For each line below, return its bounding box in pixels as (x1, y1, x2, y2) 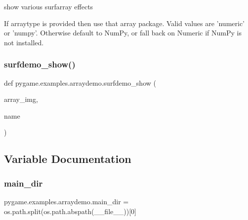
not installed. (4, 37, 44, 47)
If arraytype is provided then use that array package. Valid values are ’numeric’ (4, 18, 245, 28)
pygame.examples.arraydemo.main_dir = (4, 196, 129, 206)
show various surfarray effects (4, 1, 93, 11)
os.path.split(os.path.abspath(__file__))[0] (4, 206, 136, 216)
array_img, (4, 94, 38, 104)
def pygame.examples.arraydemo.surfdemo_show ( (4, 77, 156, 88)
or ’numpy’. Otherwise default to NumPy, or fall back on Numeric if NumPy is (4, 28, 242, 38)
